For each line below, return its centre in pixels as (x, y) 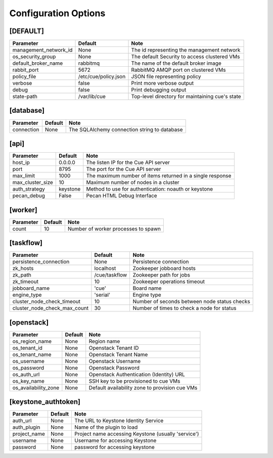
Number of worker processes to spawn (114, 228)
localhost (105, 268)
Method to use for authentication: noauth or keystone (150, 189)
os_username (29, 361)
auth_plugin (26, 427)
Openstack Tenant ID (114, 348)
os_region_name (32, 341)
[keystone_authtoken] (45, 402)
